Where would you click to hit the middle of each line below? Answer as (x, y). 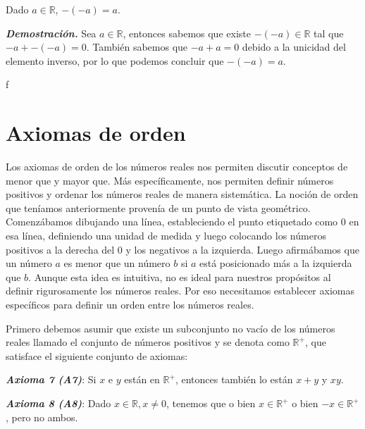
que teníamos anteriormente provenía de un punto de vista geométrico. (158, 207)
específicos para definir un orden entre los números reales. (130, 305)
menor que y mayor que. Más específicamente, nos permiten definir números (170, 180)
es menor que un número (117, 263)
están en (142, 379)
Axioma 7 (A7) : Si (51, 379)
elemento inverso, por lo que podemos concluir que (115, 60)
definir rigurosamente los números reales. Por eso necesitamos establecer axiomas (180, 291)
